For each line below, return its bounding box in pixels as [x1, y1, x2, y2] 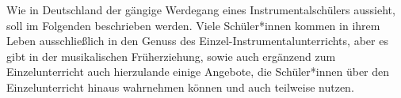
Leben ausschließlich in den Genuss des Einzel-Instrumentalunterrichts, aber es [6, 32, 388, 49]
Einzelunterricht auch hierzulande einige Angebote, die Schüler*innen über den [6, 63, 390, 80]
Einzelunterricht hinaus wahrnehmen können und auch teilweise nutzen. [6, 78, 354, 95]
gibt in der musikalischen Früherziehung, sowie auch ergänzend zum [6, 47, 336, 64]
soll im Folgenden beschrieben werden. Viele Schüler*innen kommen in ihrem [6, 17, 380, 33]
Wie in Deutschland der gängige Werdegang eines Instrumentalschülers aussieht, [6, 2, 395, 17]
